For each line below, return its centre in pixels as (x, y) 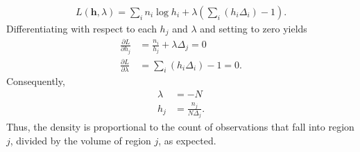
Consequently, (36, 81)
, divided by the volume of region (80, 140)
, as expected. (187, 140)
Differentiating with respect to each (82, 29)
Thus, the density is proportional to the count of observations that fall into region (180, 127)
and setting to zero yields (254, 29)
